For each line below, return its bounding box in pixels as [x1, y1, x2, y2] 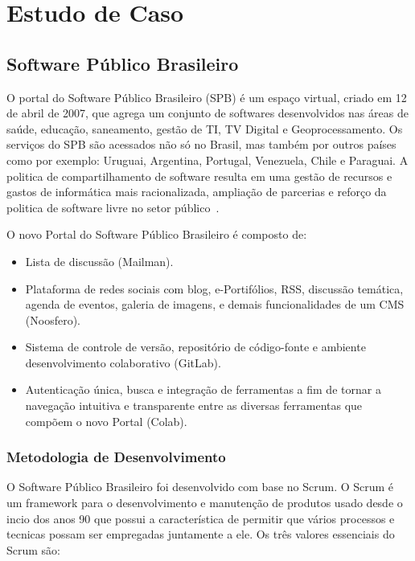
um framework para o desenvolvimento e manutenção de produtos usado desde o [6, 494, 403, 511]
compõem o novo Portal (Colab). [25, 412, 187, 429]
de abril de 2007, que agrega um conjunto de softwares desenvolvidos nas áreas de [6, 104, 409, 121]
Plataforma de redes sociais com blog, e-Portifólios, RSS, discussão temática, [25, 280, 404, 297]
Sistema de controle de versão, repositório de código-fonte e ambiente [25, 338, 366, 355]
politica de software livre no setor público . [6, 199, 220, 215]
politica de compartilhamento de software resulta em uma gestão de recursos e [6, 167, 392, 184]
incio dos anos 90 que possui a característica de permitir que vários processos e [6, 510, 395, 526]
